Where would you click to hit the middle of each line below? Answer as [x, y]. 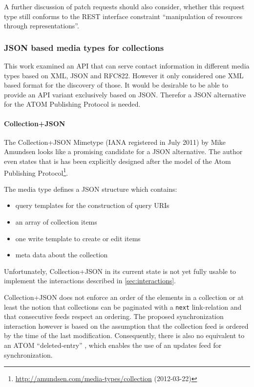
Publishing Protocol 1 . [36, 172]
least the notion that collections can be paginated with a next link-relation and [123, 307]
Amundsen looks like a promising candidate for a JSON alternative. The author [123, 151]
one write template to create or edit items [78, 238]
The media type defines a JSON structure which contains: [91, 189]
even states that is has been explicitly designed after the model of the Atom [117, 161]
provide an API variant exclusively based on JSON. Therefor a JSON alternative [125, 94]
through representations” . [42, 26]
